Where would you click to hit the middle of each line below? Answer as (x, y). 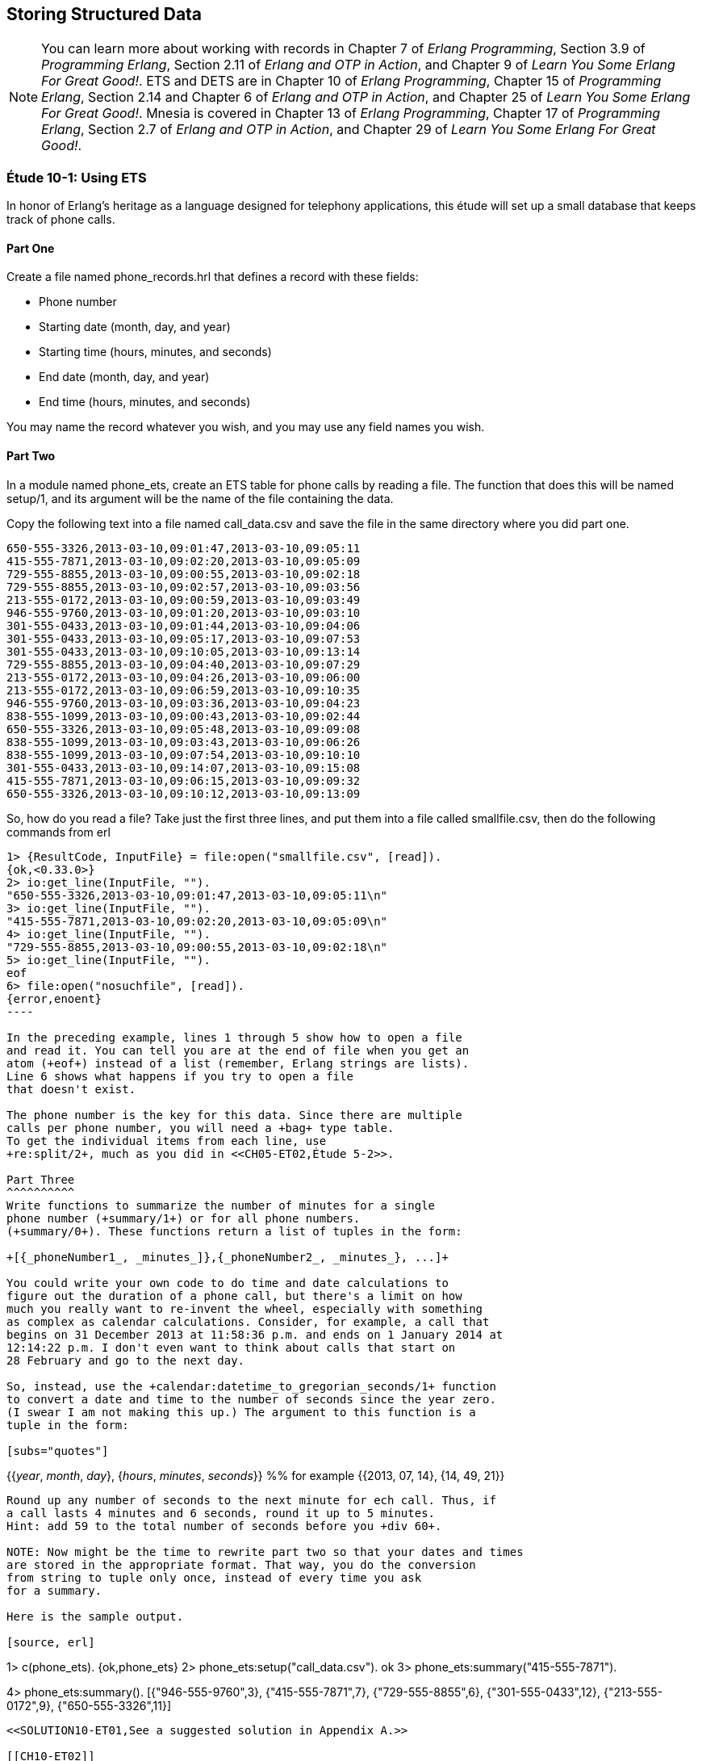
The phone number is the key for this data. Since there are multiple (234, 1115)
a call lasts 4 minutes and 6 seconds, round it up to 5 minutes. (221, 1513)
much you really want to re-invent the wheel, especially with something (245, 1308)
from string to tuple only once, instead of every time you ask (214, 1577)
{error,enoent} (54, 998)
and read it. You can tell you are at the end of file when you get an (238, 1050)
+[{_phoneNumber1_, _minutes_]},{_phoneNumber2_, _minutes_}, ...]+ (228, 1257)
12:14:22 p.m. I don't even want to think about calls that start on (231, 1347)
